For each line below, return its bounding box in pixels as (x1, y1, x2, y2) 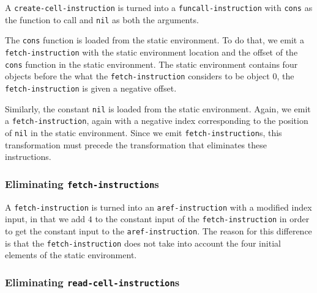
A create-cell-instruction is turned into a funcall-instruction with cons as (5, 1, 313, 13)
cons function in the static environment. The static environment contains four (5, 57, 298, 70)
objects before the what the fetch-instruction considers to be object (5, 70, 270, 82)
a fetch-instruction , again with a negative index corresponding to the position (5, 114, 308, 127)
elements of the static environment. (5, 248, 137, 261)
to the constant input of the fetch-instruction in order (95, 212, 310, 225)
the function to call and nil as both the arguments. (5, 13, 199, 26)
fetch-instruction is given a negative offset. (5, 81, 177, 94)
